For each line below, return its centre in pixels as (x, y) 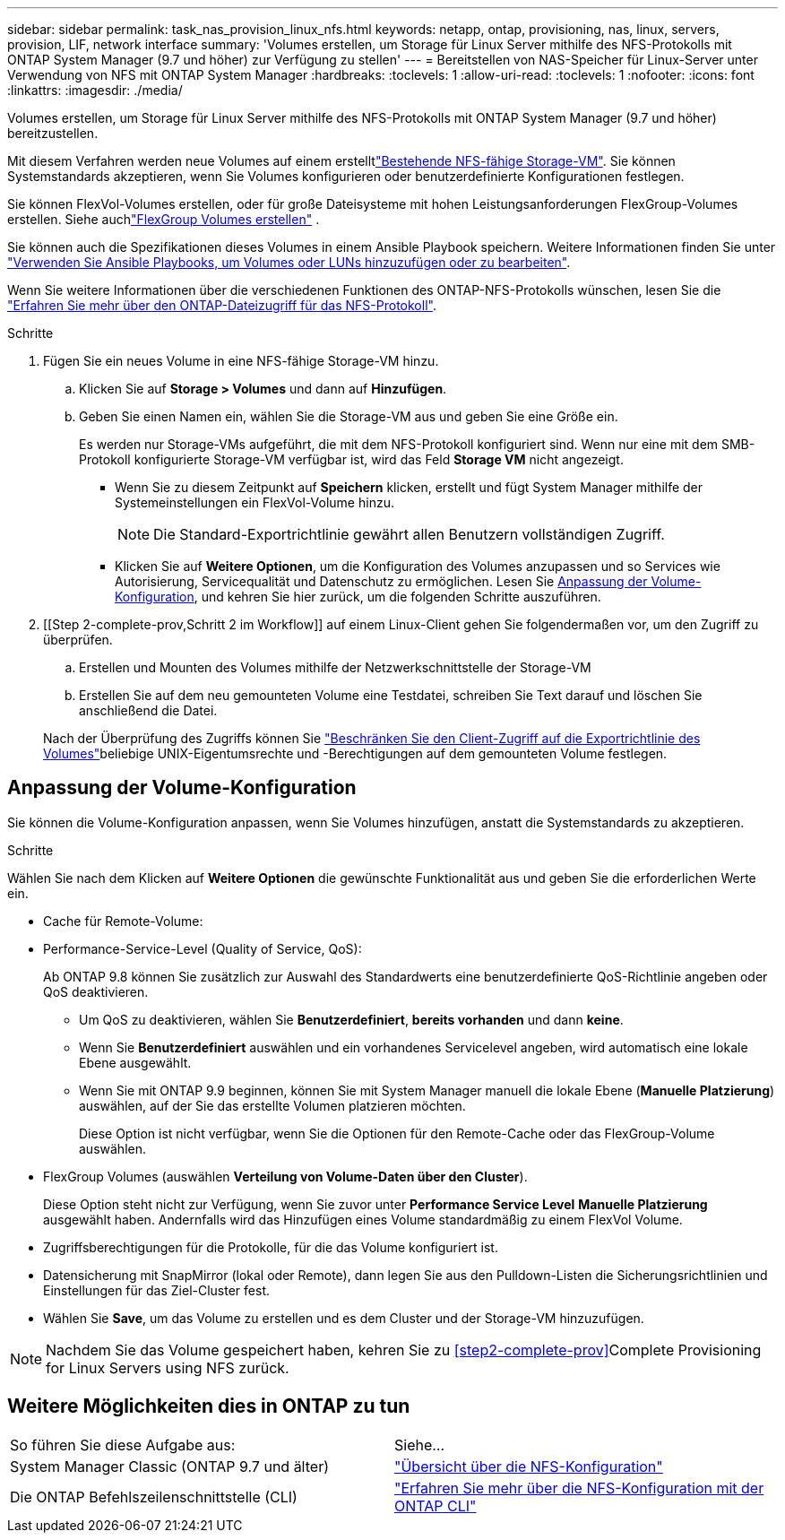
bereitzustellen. (53, 133)
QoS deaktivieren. (96, 991)
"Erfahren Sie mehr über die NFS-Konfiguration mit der (579, 1488)
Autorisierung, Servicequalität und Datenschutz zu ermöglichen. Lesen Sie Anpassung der (381, 581)
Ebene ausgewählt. (135, 1062)
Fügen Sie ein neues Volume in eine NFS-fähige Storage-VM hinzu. (241, 361)
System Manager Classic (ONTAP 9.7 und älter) (169, 1466)
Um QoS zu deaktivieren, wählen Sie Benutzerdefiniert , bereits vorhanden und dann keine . (351, 1019)
